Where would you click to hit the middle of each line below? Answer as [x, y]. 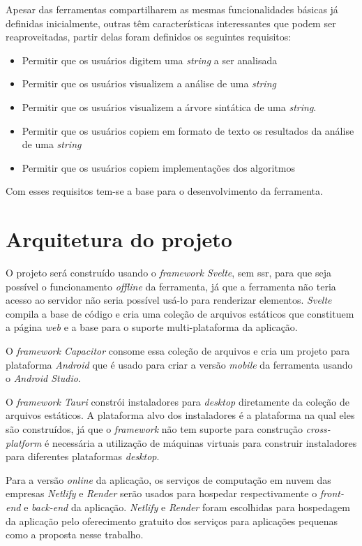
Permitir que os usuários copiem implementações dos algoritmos [159, 167]
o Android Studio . [43, 378]
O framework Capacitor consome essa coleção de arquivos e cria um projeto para [178, 351]
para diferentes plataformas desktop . [83, 456]
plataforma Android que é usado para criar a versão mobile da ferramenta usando [179, 364]
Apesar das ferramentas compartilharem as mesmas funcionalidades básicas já [172, 9]
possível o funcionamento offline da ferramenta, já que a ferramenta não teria [171, 286]
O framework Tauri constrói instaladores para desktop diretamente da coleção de [178, 401]
